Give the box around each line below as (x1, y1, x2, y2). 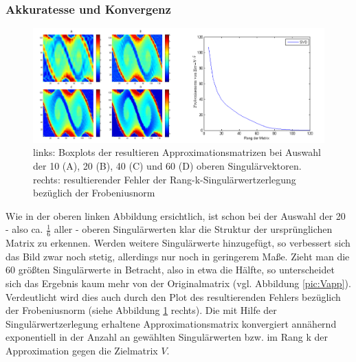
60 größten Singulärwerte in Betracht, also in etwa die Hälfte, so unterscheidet (5, 262, 335, 277)
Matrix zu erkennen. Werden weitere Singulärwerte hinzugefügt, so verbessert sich (5, 236, 351, 250)
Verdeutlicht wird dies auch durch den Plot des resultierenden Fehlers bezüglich (5, 289, 341, 304)
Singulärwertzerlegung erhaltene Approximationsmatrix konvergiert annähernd (5, 316, 337, 330)
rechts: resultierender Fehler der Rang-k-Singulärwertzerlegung (33, 172, 296, 186)
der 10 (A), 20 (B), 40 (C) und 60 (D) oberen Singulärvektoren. (33, 159, 302, 173)
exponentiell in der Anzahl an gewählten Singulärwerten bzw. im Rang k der (5, 330, 328, 344)
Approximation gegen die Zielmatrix (5, 343, 158, 357)
